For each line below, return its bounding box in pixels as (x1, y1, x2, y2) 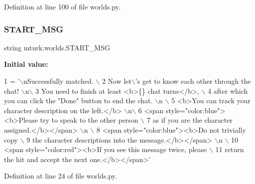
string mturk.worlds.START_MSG (4, 42, 110, 52)
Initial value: (4, 59, 48, 69)
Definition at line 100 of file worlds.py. (4, 1, 121, 11)
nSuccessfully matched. (23, 76, 94, 86)
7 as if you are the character (146, 115, 233, 125)
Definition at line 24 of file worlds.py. (4, 171, 117, 181)
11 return (215, 144, 244, 155)
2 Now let (102, 76, 132, 86)
